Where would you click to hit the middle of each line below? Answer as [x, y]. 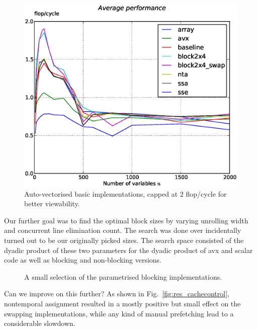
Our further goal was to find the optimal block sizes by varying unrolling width [126, 220]
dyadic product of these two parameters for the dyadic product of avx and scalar [128, 250]
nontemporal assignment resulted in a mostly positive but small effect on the [122, 303]
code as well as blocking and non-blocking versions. [83, 260]
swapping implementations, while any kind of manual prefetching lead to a [119, 313]
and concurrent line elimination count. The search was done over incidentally [123, 230]
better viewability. [52, 203]
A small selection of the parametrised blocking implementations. [123, 276]
